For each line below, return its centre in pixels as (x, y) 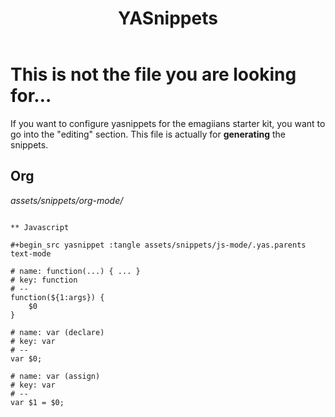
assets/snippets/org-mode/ (67, 200)
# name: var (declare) (57, 332)
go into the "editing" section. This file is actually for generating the (148, 134)
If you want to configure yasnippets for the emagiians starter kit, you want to (168, 123)
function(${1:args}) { (57, 297)
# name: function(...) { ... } (75, 271)
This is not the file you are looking (153, 74)
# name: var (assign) (55, 376)
